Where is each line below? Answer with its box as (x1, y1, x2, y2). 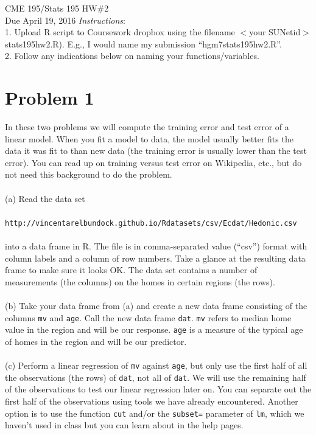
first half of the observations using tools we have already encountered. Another (5, 395, 298, 408)
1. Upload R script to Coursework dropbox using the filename (5, 26, 235, 38)
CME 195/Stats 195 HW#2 (5, 2, 109, 14)
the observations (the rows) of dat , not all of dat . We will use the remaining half (5, 371, 306, 383)
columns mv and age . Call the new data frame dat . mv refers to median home (5, 311, 292, 324)
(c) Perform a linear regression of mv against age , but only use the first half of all (5, 359, 307, 372)
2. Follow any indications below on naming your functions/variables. (5, 49, 259, 62)
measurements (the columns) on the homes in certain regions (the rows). (5, 275, 275, 288)
